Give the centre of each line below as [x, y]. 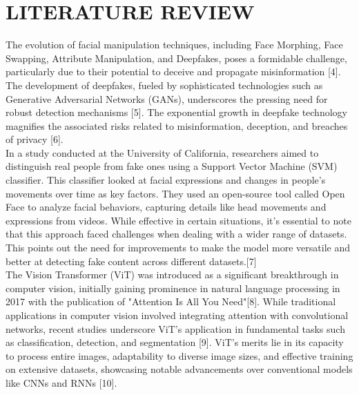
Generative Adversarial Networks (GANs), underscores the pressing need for [167, 98]
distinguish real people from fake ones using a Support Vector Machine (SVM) [172, 166]
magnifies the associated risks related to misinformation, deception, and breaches [177, 125]
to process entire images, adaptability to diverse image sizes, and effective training [179, 355]
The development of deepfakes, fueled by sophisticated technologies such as [164, 85]
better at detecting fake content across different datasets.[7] [131, 261]
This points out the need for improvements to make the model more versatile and [178, 248]
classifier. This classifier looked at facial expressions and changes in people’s [166, 180]
